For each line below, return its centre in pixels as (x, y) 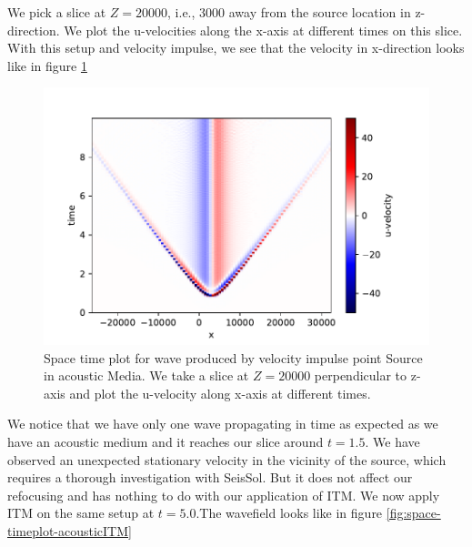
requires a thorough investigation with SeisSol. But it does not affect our (210, 477)
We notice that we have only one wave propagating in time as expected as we (223, 424)
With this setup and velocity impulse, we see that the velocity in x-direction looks (236, 48)
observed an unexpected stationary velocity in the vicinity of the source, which (227, 459)
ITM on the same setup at (81, 513)
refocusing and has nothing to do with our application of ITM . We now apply (224, 495)
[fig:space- (413, 513)
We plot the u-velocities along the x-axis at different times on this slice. (263, 30)
